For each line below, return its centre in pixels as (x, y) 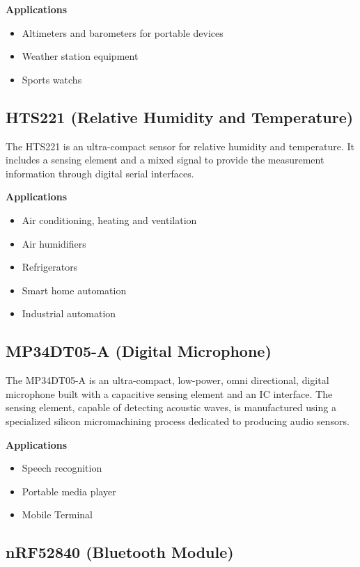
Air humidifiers (54, 243)
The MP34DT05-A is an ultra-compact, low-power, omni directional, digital (167, 380)
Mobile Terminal (57, 514)
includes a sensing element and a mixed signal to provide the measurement (165, 160)
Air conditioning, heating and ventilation (109, 219)
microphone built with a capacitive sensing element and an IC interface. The (169, 393)
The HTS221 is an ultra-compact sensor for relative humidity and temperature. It (180, 146)
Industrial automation (69, 313)
